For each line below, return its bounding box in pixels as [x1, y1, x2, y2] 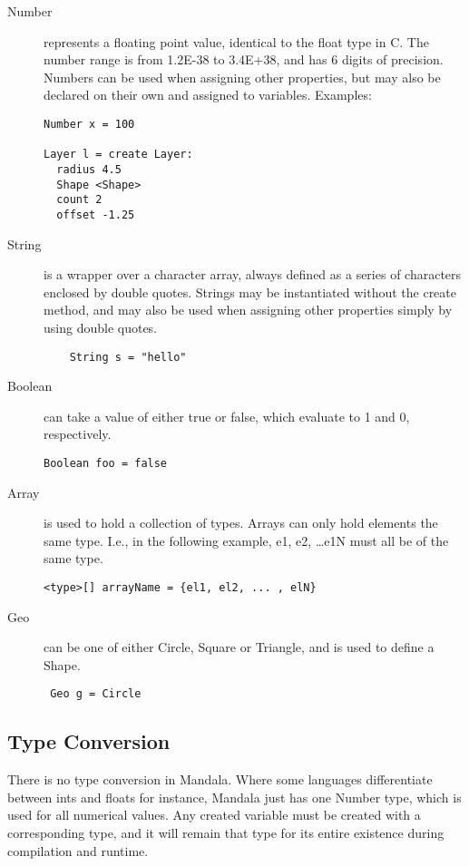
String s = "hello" [69, 350, 187, 364]
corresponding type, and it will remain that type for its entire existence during [7, 823, 445, 842]
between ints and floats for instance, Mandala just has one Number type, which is [7, 787, 462, 806]
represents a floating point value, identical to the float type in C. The [44, 32, 429, 51]
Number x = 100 [44, 117, 135, 131]
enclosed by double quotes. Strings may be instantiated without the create [44, 282, 456, 301]
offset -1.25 [56, 208, 135, 221]
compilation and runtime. [7, 841, 149, 860]
